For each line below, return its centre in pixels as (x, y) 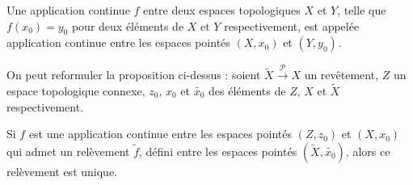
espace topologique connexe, (76, 90)
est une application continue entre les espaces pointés (160, 134)
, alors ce (368, 151)
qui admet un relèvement (68, 151)
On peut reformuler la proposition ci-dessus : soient (134, 75)
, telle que (362, 10)
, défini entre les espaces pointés (218, 151)
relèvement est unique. (62, 171)
